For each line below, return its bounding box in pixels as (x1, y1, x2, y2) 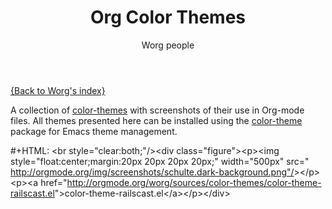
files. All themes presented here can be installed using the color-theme (10, 114, 303, 126)
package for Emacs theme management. (10, 125, 178, 137)
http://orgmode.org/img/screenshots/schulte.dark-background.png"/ (10, 166, 295, 178)
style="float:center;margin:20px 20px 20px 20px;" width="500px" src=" (10, 155, 310, 167)
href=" (40, 176, 68, 188)
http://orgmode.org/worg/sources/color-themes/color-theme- (66, 176, 322, 188)
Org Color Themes (89, 6, 246, 29)
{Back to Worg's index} (10, 84, 106, 96)
